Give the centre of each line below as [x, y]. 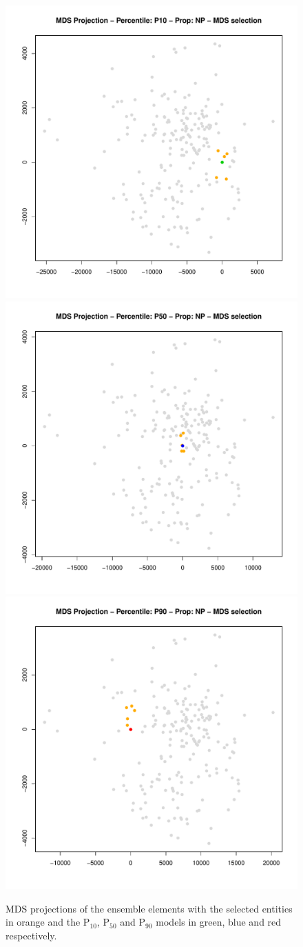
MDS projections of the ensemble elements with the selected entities [149, 908]
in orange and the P [48, 922]
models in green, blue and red [219, 922]
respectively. [31, 935]
